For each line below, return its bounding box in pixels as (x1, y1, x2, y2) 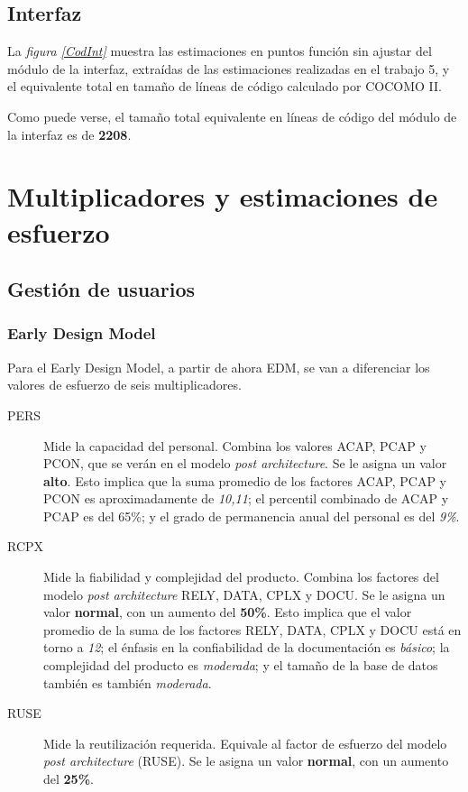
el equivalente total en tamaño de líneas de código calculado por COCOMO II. (7, 77, 442, 96)
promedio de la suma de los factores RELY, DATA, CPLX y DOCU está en (43, 620, 462, 639)
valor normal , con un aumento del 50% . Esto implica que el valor (43, 603, 412, 622)
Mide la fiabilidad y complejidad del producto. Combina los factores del (43, 567, 439, 586)
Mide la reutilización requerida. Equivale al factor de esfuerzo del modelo (43, 733, 447, 752)
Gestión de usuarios (7, 275, 196, 303)
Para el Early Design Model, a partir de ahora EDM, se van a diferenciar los (7, 357, 430, 376)
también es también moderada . (43, 673, 212, 692)
